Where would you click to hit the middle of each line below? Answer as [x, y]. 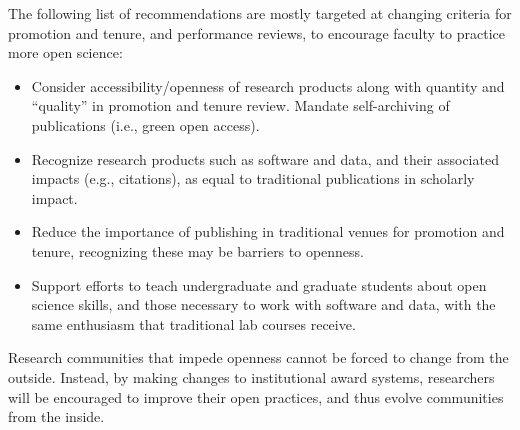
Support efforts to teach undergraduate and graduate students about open [259, 284]
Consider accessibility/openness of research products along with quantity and [268, 85]
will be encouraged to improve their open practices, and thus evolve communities [256, 396]
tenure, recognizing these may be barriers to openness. [198, 250]
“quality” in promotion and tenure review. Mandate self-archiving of [240, 105]
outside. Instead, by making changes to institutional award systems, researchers [251, 376]
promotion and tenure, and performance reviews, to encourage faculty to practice [256, 32]
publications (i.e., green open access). [145, 124]
